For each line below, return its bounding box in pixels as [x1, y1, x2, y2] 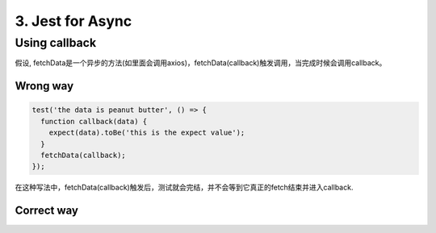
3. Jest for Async [15, 12, 132, 30]
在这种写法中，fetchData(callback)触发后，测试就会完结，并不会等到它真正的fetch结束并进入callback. [15, 182, 354, 193]
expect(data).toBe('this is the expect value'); [48, 128, 245, 137]
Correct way [15, 204, 78, 218]
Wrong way [15, 79, 74, 93]
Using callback [15, 35, 97, 50]
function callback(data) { [40, 117, 148, 126]
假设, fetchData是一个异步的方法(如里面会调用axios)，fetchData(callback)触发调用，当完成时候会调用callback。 [15, 58, 387, 68]
